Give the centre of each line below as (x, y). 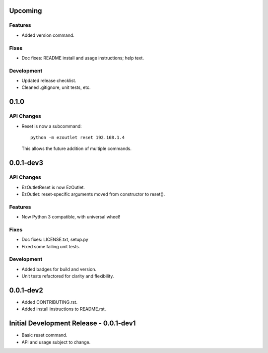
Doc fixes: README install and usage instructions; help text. (83, 58)
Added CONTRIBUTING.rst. (50, 302)
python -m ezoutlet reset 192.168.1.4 (78, 137)
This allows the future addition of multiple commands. (76, 148)
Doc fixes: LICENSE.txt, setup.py (55, 240)
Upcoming (26, 11)
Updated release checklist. (49, 81)
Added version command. (48, 35)
